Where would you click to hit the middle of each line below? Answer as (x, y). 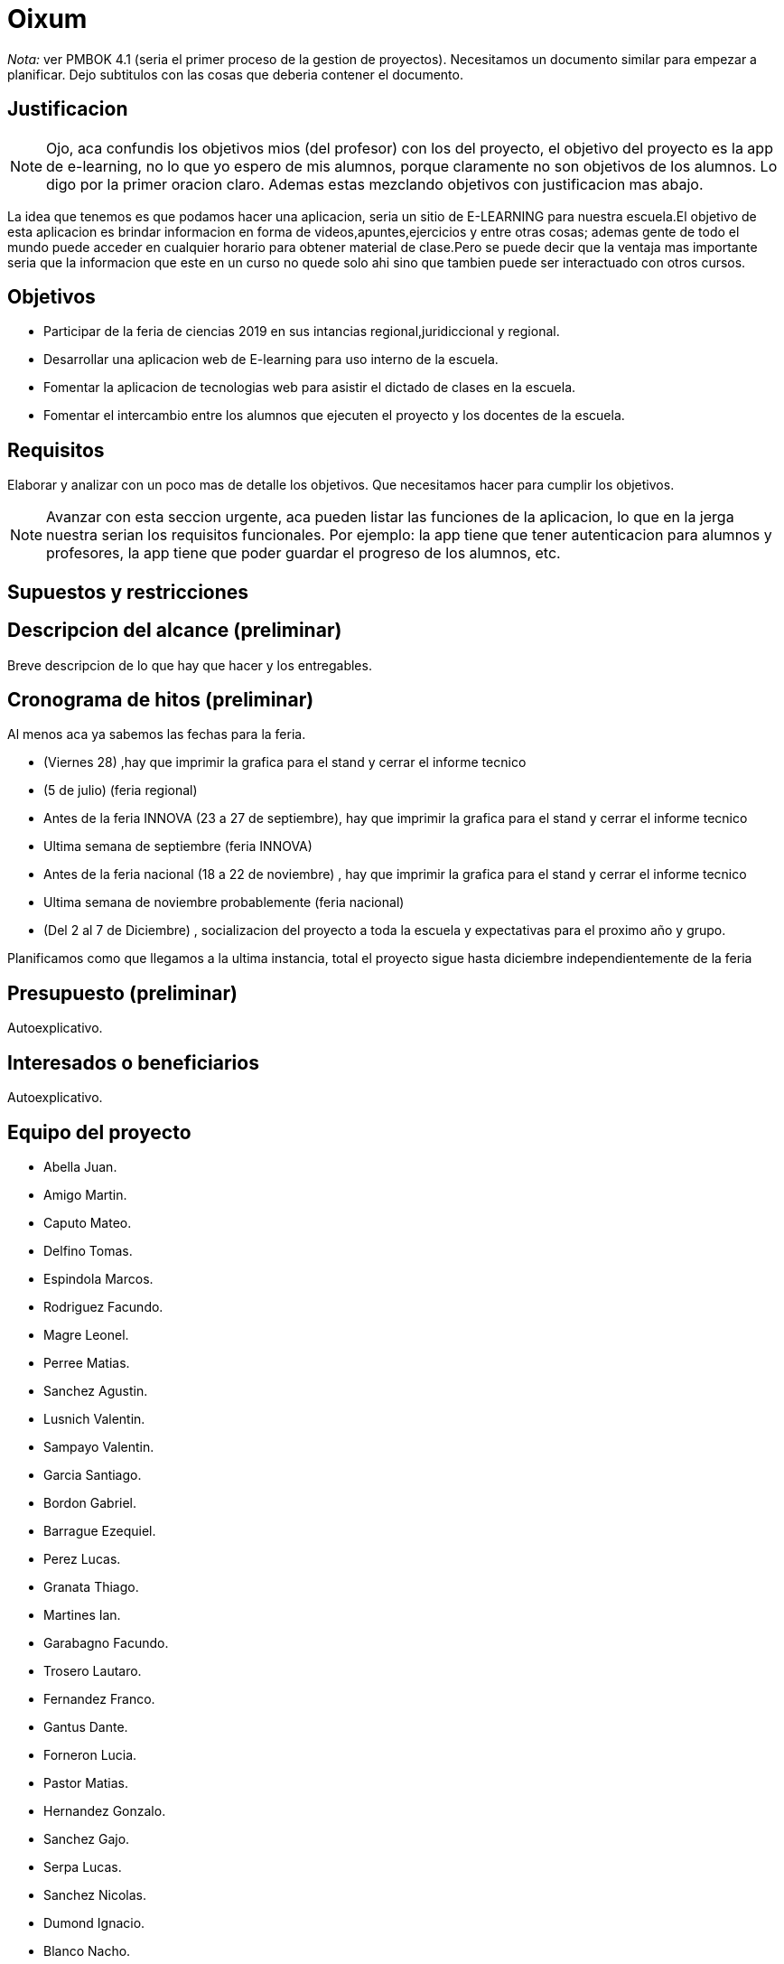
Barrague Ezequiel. (100, 1530)
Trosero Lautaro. (93, 1670)
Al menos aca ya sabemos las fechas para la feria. (157, 734)
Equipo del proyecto (99, 1132)
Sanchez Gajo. (87, 1838)
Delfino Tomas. (88, 1250)
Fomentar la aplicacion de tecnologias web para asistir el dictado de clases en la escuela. (310, 388)
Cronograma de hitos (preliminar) (161, 699)
